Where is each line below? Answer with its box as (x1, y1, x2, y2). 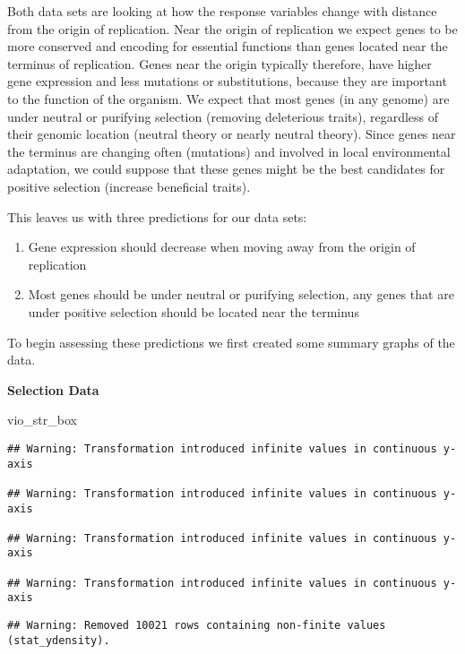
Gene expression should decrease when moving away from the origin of (28, 237, 416, 256)
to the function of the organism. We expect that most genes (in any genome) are (7, 89, 450, 108)
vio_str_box (7, 410, 77, 429)
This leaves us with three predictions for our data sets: (7, 207, 307, 226)
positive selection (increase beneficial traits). (7, 176, 251, 195)
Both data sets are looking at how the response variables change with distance (7, 2, 437, 20)
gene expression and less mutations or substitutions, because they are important (7, 72, 447, 90)
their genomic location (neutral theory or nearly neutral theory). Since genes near (7, 125, 456, 143)
